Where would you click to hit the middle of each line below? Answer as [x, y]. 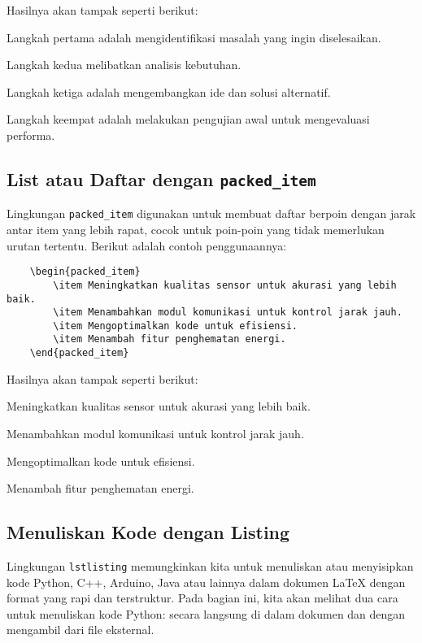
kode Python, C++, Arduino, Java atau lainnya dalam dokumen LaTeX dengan [206, 582]
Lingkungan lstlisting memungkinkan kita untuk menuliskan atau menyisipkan [210, 565]
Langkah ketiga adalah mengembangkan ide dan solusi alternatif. [169, 91]
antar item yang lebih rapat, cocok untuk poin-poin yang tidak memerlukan [196, 229]
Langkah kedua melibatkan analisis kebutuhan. [124, 65]
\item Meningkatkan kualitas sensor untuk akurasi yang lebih [225, 285]
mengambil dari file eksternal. [80, 630]
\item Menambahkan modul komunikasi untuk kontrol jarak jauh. [228, 313]
